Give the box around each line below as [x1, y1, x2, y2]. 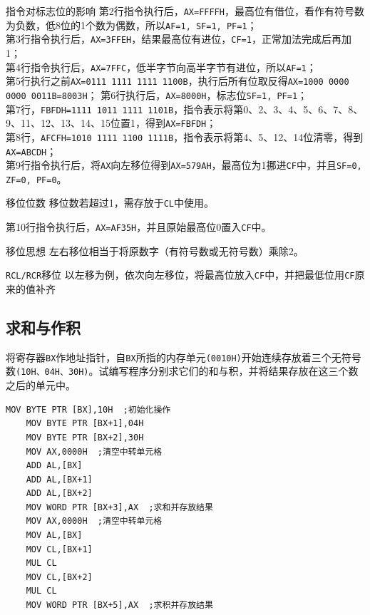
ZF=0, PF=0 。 [6, 171, 67, 186]
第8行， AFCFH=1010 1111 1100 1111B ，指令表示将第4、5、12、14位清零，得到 [6, 129, 364, 144]
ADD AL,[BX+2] [26, 488, 93, 499]
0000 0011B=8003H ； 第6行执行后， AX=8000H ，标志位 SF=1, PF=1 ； [6, 87, 308, 102]
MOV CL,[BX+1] [26, 544, 93, 554]
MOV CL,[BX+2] [26, 572, 93, 582]
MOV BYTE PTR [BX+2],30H [26, 432, 144, 443]
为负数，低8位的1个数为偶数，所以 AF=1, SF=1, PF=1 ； [6, 17, 257, 32]
